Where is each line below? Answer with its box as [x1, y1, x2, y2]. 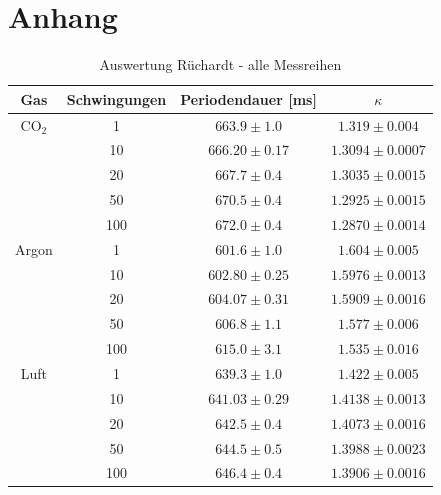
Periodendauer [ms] [180, 88, 317, 109]
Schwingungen [66, 88, 167, 109]
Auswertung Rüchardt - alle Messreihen [99, 54, 342, 75]
